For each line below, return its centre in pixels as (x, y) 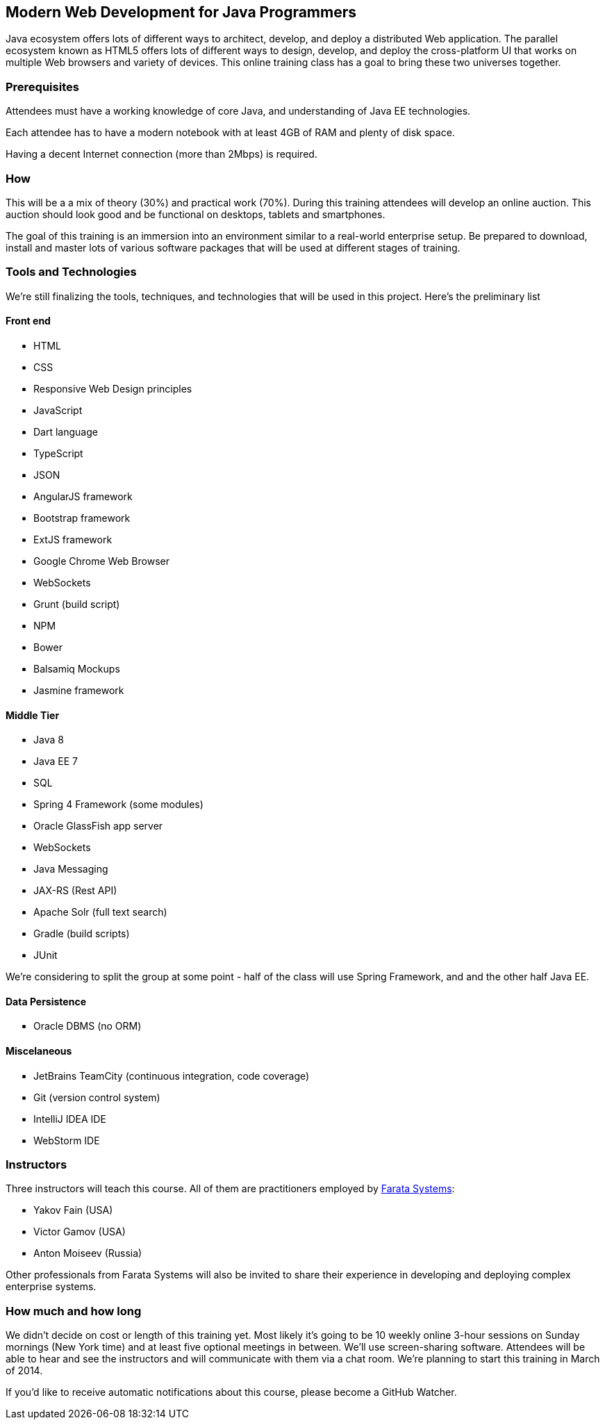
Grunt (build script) (77, 604)
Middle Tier (33, 715)
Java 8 (49, 740)
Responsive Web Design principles (113, 388)
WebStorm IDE (67, 1140)
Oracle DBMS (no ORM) (88, 1026)
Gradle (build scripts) (82, 934)
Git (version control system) (97, 1097)
